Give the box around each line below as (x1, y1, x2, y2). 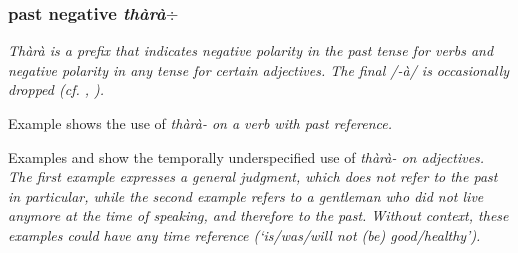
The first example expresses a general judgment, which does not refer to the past (8, 166, 498, 187)
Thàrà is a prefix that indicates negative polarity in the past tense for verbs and (8, 40, 494, 61)
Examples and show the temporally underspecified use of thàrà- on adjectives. (8, 146, 485, 167)
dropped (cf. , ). (8, 79, 105, 100)
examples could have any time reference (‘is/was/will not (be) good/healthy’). (8, 224, 481, 245)
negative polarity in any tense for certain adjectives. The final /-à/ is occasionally (8, 59, 510, 80)
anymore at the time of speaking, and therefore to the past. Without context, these (8, 205, 509, 226)
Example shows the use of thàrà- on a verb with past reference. (8, 113, 393, 133)
